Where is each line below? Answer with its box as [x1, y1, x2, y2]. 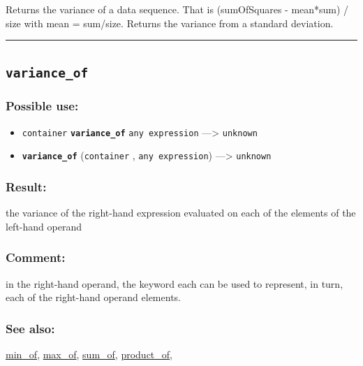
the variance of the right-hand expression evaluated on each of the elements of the [6, 205, 356, 220]
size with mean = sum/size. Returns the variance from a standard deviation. [6, 15, 334, 30]
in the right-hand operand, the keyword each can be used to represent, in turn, [6, 276, 343, 291]
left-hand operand [6, 219, 82, 233]
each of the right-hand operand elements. [6, 290, 181, 305]
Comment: [6, 249, 66, 266]
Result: [6, 178, 47, 195]
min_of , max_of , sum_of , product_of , [6, 347, 172, 362]
